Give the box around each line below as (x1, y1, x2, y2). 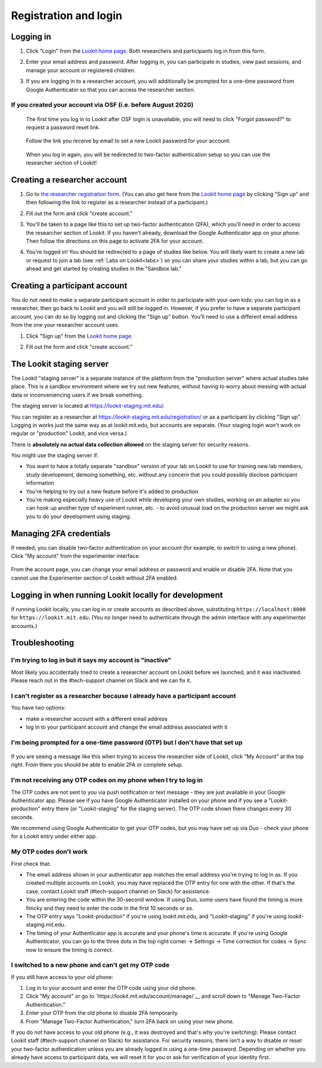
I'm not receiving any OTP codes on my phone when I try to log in (11, 776, 203, 784)
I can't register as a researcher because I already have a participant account (11, 692, 236, 700)
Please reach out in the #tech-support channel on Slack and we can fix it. (11, 677, 192, 684)
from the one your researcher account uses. (11, 321, 120, 329)
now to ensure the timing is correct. (26, 946, 113, 954)
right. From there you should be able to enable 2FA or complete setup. (11, 761, 184, 769)
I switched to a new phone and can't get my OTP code (11, 961, 170, 969)
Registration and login (11, 9, 122, 22)
